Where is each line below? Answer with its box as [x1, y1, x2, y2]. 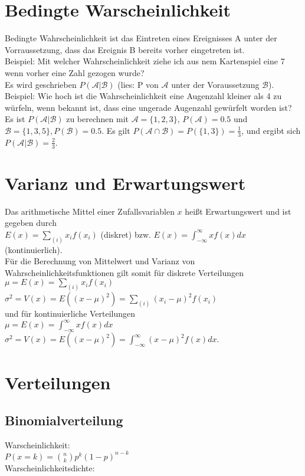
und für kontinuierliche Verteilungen [5, 307, 136, 320]
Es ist [5, 113, 25, 125]
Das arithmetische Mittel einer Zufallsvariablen [5, 205, 175, 217]
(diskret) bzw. [100, 228, 151, 240]
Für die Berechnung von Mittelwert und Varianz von [5, 255, 195, 267]
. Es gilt [101, 124, 130, 136]
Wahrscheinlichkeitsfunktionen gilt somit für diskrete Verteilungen [5, 266, 244, 278]
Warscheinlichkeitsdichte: [5, 461, 95, 474]
